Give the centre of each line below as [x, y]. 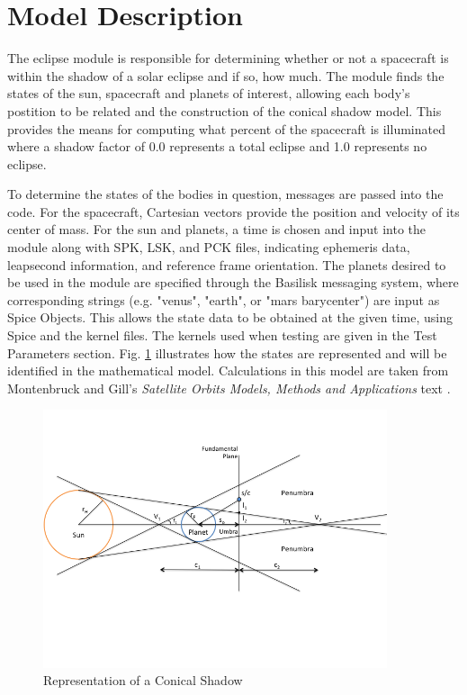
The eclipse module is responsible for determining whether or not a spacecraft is [228, 58]
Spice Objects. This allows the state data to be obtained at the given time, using [230, 317]
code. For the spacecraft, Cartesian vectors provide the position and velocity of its [233, 211]
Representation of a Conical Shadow [143, 680]
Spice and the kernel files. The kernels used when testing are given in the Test [222, 335]
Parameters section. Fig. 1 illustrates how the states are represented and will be [227, 352]
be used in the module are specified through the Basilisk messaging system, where [233, 282]
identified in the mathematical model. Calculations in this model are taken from [228, 370]
